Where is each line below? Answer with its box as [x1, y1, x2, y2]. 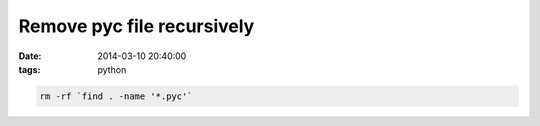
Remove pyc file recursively [18, 15, 255, 37]
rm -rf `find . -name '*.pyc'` [39, 90, 194, 102]
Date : [18, 50, 42, 62]
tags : [18, 63, 41, 75]
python [97, 63, 127, 75]
